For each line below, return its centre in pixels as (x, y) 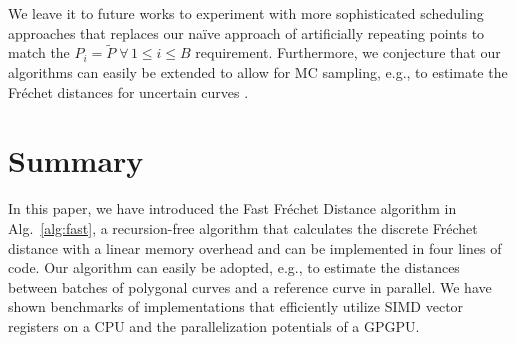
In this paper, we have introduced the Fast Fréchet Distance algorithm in (232, 208)
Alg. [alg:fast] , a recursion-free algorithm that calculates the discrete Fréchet (243, 227)
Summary (76, 160)
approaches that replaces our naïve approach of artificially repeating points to (246, 32)
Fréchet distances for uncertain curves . (128, 91)
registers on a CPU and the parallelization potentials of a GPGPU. (214, 325)
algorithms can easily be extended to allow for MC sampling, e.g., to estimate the (258, 72)
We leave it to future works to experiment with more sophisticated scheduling (246, 13)
